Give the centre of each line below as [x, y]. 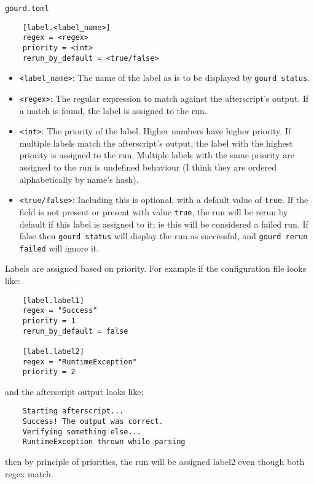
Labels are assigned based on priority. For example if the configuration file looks [156, 268]
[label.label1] [53, 300]
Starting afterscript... [73, 411]
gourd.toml [27, 9]
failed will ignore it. [59, 248]
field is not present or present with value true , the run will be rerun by [154, 211]
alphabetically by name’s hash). [79, 179]
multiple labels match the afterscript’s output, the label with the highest [156, 143]
